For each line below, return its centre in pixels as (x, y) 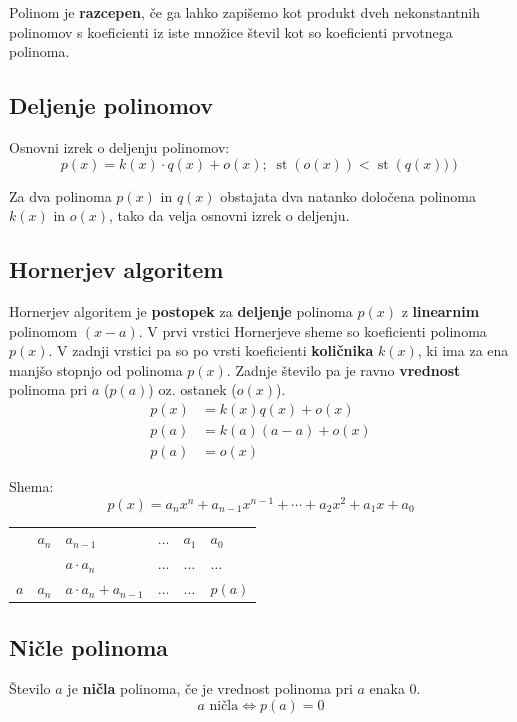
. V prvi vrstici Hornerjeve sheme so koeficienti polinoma (312, 330)
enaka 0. (395, 688)
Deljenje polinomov (111, 105)
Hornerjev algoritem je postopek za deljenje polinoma (181, 310)
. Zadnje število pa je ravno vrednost (343, 369)
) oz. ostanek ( (192, 389)
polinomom (43, 330)
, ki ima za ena (463, 350)
